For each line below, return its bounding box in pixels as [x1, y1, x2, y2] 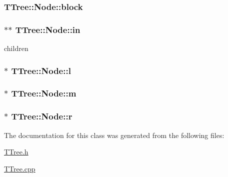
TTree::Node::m [11, 87, 76, 99]
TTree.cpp [4, 163, 35, 173]
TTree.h [4, 146, 28, 157]
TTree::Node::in [15, 23, 80, 35]
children [4, 43, 28, 53]
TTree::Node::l [11, 64, 71, 76]
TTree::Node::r [11, 110, 72, 122]
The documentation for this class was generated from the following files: [4, 129, 224, 140]
